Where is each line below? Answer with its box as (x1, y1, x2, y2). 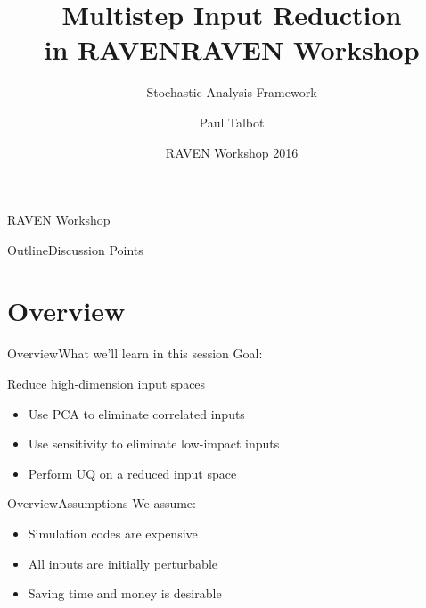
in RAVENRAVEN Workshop (44, 31, 420, 68)
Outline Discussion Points (7, 240, 143, 259)
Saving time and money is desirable (28, 584, 222, 603)
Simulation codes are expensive (28, 523, 198, 542)
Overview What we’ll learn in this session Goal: (7, 344, 263, 363)
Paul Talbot (199, 112, 265, 131)
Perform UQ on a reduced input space (28, 464, 237, 482)
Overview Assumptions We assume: (7, 494, 196, 513)
